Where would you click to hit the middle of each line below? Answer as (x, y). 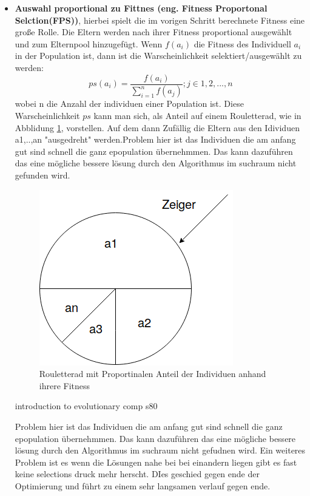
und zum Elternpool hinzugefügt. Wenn (89, 43)
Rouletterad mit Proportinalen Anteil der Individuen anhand (153, 374)
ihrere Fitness (65, 385)
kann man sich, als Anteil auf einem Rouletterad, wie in (197, 116)
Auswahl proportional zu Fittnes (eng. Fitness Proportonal (141, 8)
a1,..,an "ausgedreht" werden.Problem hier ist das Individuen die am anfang (155, 139)
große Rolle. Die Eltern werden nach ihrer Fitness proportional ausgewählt (153, 32)
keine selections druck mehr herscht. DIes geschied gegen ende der (137, 474)
